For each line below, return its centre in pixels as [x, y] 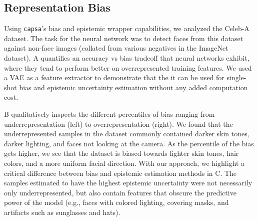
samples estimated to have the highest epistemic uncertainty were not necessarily [128, 183]
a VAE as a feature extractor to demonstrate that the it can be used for [114, 77]
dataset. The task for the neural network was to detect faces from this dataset [124, 38]
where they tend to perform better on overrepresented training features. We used [128, 67]
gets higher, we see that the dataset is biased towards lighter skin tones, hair [121, 153]
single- [236, 77]
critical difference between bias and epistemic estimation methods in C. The [120, 173]
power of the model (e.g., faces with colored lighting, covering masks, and [116, 202]
